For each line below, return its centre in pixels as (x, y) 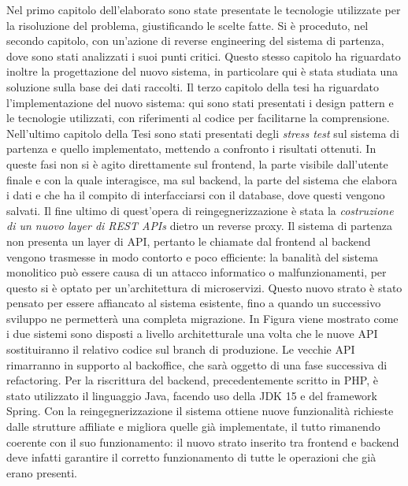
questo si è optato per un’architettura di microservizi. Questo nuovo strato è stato (204, 287)
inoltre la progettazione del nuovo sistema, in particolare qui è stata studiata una (202, 71)
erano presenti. (42, 472)
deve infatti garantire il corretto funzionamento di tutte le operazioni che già (191, 457)
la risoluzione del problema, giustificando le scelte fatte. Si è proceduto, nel (187, 25)
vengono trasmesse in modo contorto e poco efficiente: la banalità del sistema (193, 256)
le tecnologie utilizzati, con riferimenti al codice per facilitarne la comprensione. (198, 118)
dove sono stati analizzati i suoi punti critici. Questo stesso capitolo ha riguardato (204, 56)
